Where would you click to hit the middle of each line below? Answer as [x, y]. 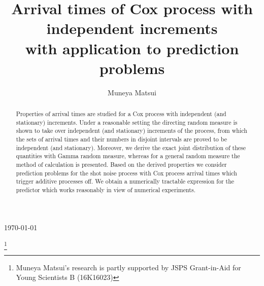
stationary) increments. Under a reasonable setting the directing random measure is [127, 122]
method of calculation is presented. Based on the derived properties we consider [121, 165]
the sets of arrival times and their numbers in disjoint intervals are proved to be [121, 139]
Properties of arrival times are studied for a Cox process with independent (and [121, 114]
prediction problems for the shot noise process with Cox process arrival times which [126, 173]
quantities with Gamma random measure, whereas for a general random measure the [128, 156]
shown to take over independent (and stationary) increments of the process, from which [131, 131]
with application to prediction [132, 48]
